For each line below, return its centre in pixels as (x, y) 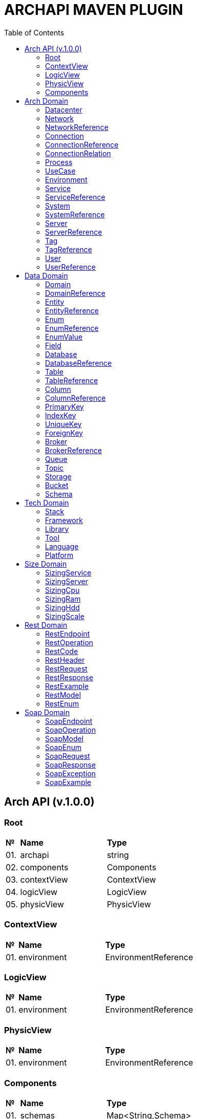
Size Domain (46, 564)
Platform (59, 555)
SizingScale (65, 616)
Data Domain (46, 275)
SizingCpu (62, 590)
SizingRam (63, 599)
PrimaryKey (64, 406)
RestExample (67, 686)
